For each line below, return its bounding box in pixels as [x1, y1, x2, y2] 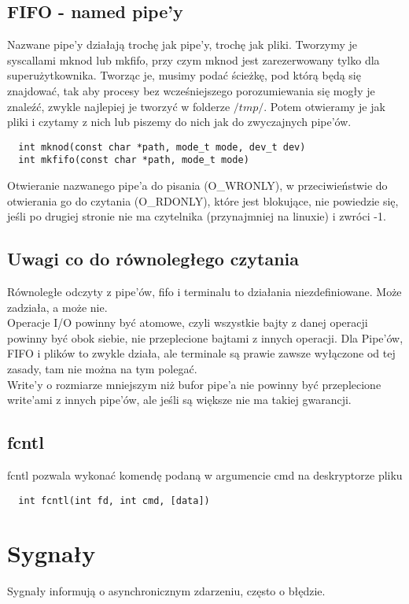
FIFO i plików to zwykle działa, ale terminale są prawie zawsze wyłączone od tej [7, 345, 396, 361]
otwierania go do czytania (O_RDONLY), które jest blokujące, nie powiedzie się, [7, 192, 399, 209]
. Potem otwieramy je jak [263, 98, 385, 114]
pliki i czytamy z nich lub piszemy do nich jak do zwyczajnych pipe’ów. [7, 113, 352, 130]
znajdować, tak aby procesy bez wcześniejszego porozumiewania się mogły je [7, 82, 375, 98]
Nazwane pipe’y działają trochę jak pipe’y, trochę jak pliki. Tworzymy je [7, 36, 358, 53]
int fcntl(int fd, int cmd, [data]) [18, 495, 210, 506]
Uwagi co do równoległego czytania [7, 246, 300, 271]
